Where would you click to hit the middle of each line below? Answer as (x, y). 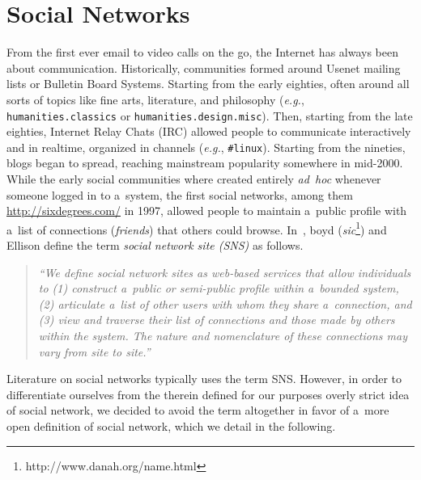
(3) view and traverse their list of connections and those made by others (217, 320)
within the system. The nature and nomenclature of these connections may (223, 335)
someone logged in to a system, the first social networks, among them (180, 194)
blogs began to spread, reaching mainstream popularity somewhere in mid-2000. (205, 163)
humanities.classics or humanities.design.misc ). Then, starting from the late (210, 115)
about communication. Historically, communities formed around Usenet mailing (204, 67)
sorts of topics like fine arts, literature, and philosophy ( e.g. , (155, 99)
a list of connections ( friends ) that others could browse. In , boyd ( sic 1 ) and (197, 228)
